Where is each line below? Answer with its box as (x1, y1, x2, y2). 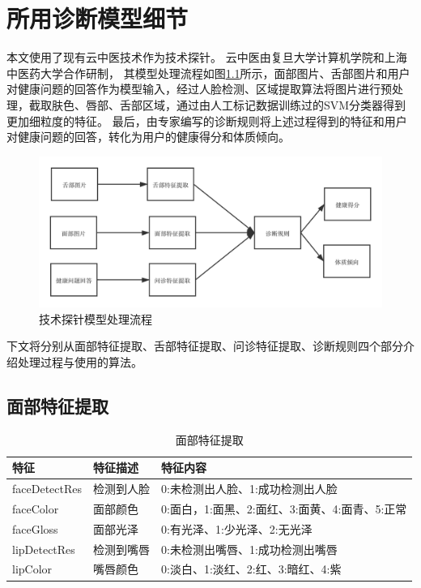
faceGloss (12, 520, 58, 537)
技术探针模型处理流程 (39, 310, 152, 327)
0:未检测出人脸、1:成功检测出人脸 (161, 480, 338, 497)
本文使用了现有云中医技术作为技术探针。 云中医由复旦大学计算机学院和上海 (6, 49, 407, 66)
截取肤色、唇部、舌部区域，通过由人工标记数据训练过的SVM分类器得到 (28, 96, 406, 113)
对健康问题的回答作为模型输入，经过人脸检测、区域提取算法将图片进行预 (6, 80, 392, 97)
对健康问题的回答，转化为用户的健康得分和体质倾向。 (6, 128, 290, 145)
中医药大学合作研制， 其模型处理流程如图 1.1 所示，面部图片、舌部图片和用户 (6, 64, 410, 81)
